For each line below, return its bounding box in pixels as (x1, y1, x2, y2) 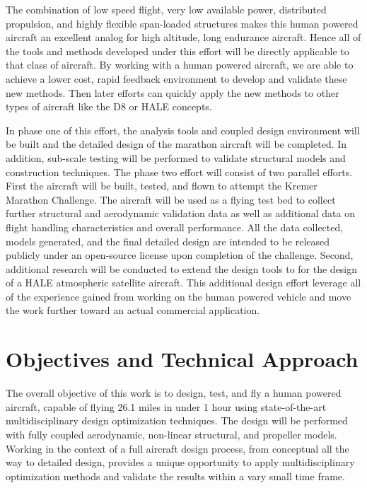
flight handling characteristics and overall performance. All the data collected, (6, 219, 344, 234)
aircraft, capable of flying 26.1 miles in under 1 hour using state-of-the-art (6, 399, 327, 414)
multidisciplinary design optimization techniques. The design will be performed (6, 413, 348, 428)
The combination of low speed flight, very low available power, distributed (6, 2, 327, 16)
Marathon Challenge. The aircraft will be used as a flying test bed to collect (6, 192, 336, 207)
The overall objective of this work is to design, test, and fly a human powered (6, 385, 342, 400)
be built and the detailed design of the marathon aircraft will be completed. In (6, 136, 347, 151)
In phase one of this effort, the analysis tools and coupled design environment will (6, 122, 360, 137)
